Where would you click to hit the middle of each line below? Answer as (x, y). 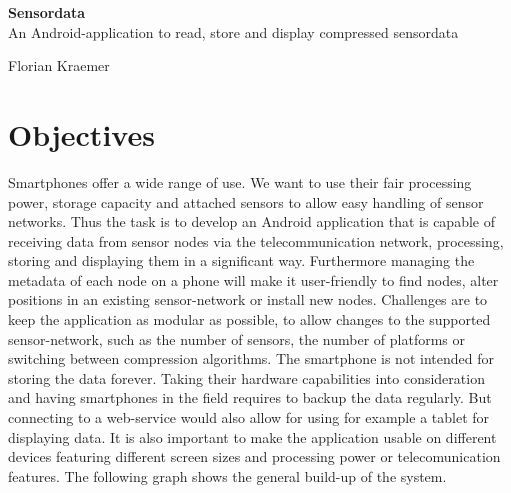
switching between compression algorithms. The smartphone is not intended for (251, 358)
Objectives (81, 133)
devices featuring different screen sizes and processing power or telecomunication (254, 456)
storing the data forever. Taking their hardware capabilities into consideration (246, 377)
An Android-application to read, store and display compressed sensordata (233, 31)
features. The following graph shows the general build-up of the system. (227, 475)
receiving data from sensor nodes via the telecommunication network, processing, (256, 240)
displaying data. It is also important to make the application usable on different (252, 436)
